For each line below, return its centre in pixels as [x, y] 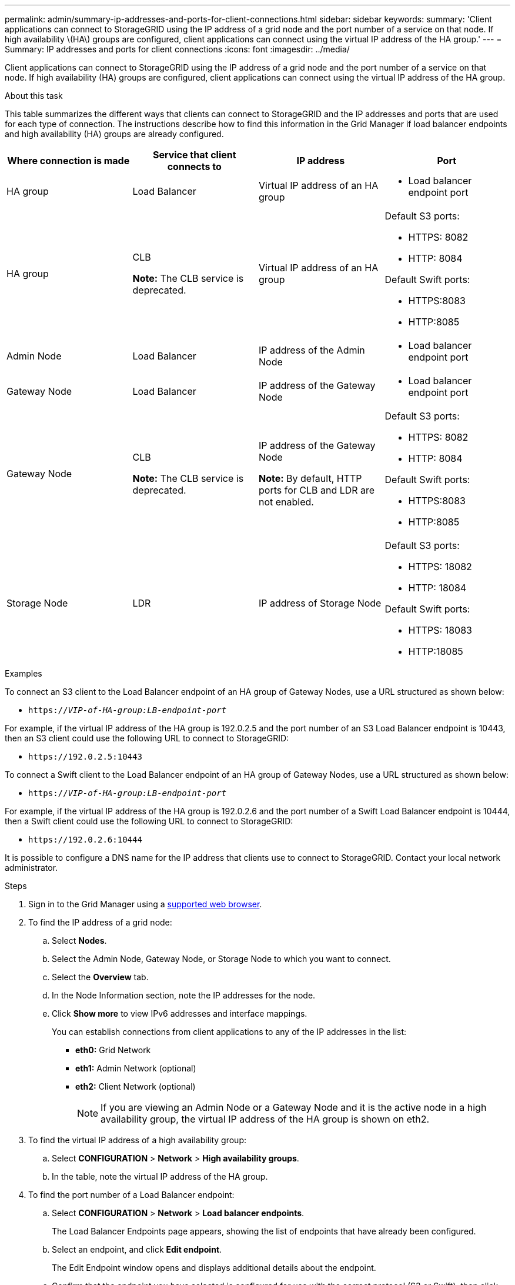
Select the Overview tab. [100, 977]
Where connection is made [68, 161]
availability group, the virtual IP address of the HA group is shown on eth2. [265, 1119]
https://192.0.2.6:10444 [85, 840]
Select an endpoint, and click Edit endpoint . [137, 1249]
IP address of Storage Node [320, 603]
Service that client [194, 155]
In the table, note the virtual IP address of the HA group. [160, 1176]
